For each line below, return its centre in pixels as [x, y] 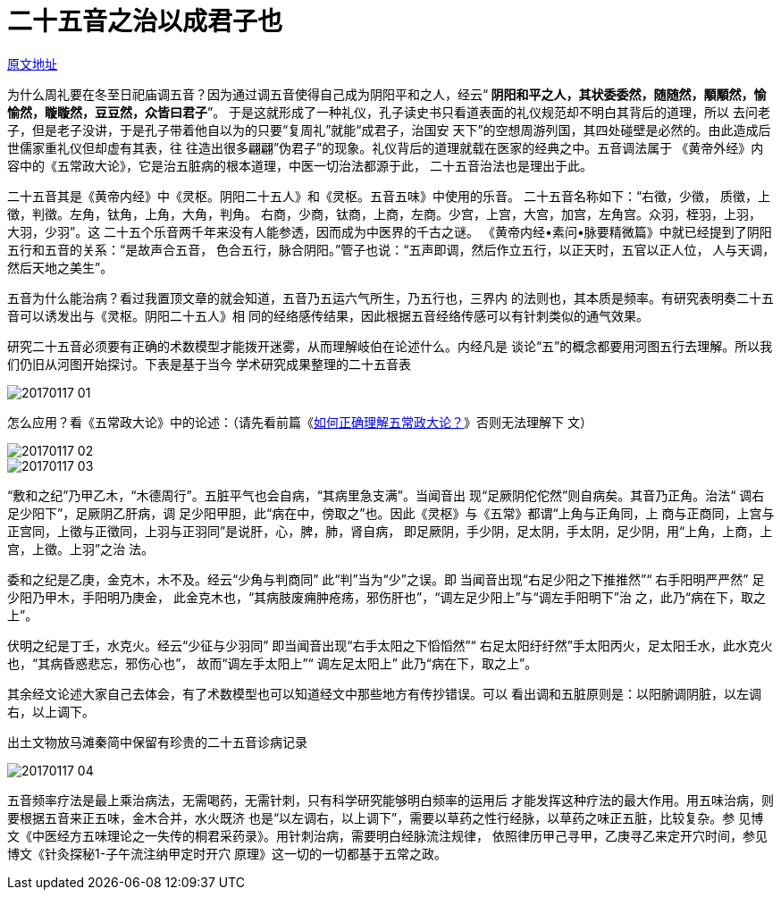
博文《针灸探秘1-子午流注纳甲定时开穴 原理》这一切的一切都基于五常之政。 [227, 853]
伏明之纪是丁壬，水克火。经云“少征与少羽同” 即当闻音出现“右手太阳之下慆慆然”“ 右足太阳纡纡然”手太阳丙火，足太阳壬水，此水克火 [390, 645]
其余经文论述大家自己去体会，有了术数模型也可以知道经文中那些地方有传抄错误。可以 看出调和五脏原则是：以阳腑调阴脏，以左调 [384, 693]
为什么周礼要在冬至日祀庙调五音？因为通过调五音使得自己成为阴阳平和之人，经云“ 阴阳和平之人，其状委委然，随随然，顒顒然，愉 [387, 94]
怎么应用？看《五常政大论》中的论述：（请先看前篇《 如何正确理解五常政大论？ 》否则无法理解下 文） [300, 422]
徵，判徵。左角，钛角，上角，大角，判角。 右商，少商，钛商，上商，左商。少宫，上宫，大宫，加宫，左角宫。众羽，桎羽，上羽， [384, 214]
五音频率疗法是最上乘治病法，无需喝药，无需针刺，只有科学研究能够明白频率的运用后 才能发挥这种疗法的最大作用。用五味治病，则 [390, 800]
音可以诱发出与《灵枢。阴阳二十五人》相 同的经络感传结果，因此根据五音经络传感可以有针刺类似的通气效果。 [328, 315]
